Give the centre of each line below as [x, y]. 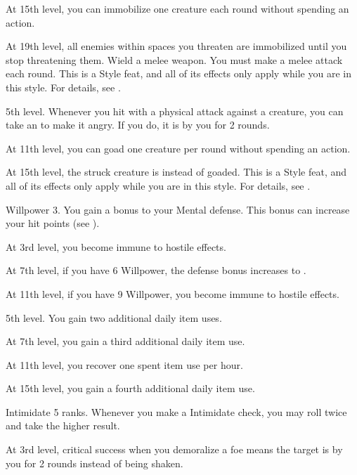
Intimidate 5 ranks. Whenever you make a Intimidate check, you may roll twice [176, 411]
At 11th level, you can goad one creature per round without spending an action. [178, 148]
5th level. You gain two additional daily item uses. [114, 317]
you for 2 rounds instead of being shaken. [95, 463]
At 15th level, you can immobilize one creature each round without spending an [177, 8]
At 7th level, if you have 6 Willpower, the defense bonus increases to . [156, 270]
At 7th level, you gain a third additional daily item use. [125, 341]
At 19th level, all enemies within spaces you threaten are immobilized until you [176, 46]
